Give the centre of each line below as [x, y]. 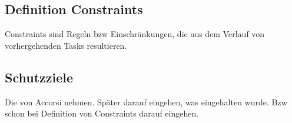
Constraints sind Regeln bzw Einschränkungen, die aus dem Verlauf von [135, 34]
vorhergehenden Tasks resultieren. [66, 45]
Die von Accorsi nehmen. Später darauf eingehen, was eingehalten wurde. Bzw [146, 102]
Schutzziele [39, 77]
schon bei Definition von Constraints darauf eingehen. [102, 113]
